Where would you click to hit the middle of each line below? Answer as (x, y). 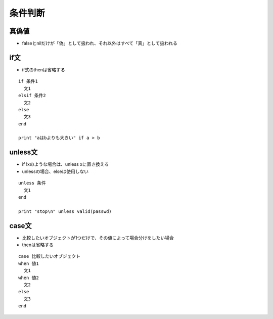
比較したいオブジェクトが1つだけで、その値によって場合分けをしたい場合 (98, 238)
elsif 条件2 (32, 96)
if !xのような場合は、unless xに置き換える (65, 164)
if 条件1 (28, 81)
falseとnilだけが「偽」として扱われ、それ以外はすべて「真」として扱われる (100, 43)
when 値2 (29, 278)
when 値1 (29, 263)
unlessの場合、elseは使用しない (55, 171)
